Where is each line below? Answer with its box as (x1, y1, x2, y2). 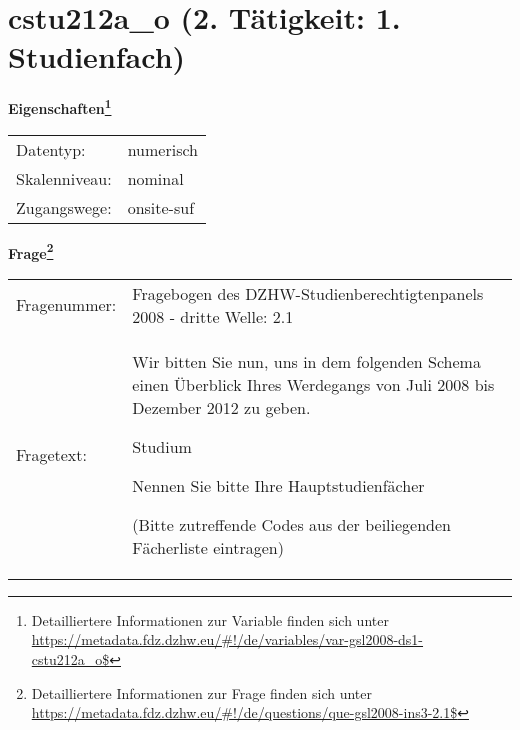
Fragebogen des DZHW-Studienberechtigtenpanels (132, 281, 484, 305)
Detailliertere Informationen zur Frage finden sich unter (31, 682, 373, 703)
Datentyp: (16, 137, 86, 161)
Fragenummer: (16, 293, 117, 317)
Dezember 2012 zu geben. (132, 395, 311, 419)
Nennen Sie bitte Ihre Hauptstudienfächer (132, 473, 425, 497)
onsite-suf (127, 195, 195, 219)
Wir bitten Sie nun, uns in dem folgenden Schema (132, 349, 481, 373)
